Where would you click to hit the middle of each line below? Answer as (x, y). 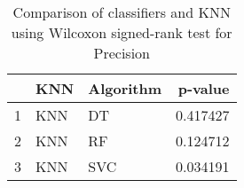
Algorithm (125, 88)
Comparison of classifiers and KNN (122, 12)
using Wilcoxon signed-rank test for (122, 32)
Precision (122, 53)
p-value (204, 88)
